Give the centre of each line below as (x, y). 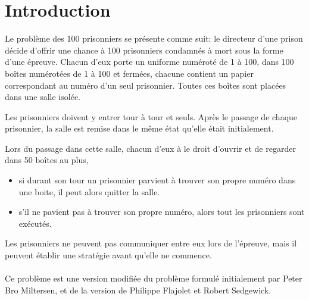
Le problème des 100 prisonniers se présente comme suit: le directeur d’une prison (154, 38)
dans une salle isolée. (43, 97)
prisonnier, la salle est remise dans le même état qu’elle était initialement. (139, 128)
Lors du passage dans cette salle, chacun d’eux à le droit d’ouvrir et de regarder (150, 148)
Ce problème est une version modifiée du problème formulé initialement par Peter (154, 278)
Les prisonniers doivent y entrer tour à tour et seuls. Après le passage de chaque (151, 116)
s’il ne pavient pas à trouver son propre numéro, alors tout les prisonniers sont (162, 212)
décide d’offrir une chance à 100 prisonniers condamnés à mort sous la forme (144, 50)
